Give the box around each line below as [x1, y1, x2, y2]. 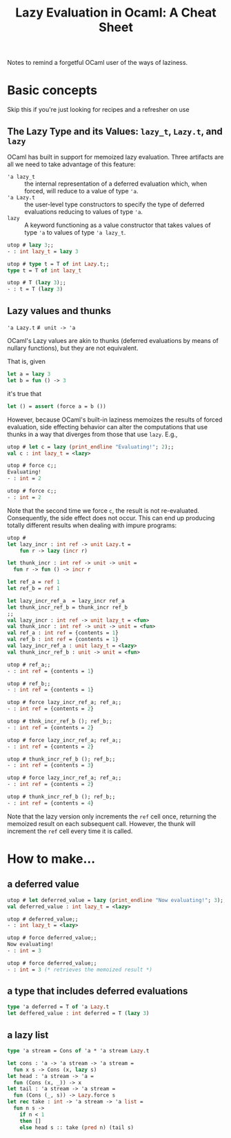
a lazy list [7, 1029, 49, 1041]
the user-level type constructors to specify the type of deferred [24, 200, 205, 208]
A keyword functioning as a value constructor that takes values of [24, 221, 212, 229]
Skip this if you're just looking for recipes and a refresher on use [7, 106, 190, 114]
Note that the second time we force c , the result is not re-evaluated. [7, 506, 200, 515]
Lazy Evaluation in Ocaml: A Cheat [14, 5, 217, 21]
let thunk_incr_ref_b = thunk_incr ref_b [7, 604, 128, 611]
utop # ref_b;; [7, 680, 51, 687]
